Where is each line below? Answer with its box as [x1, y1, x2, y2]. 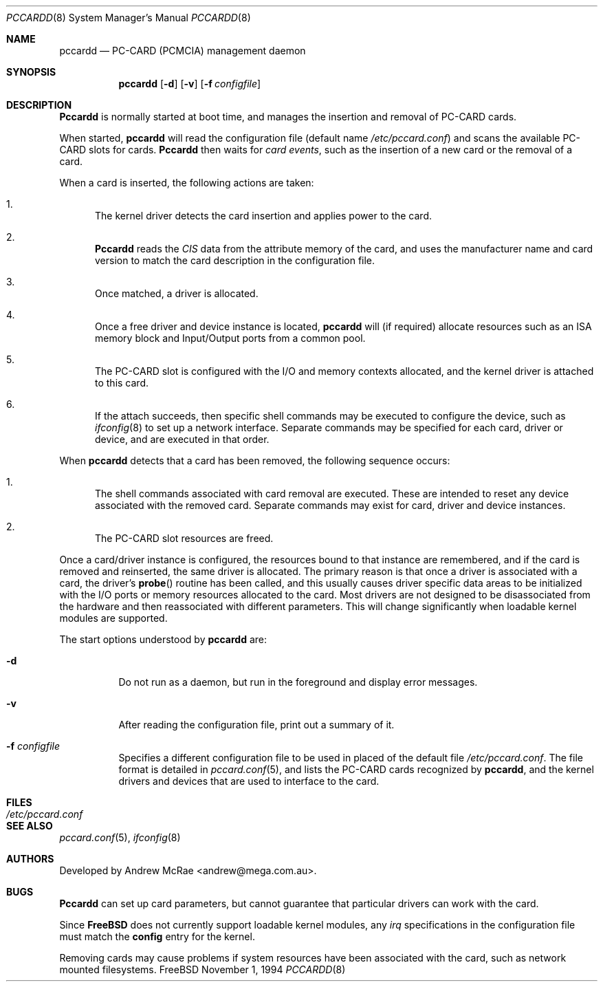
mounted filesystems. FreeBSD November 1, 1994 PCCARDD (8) [59, 964, 346, 975]
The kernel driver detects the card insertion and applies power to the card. [95, 210, 432, 221]
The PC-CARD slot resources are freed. [95, 532, 274, 544]
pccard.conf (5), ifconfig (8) [59, 832, 181, 843]
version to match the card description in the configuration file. [95, 254, 375, 266]
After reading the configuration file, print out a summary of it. [118, 719, 395, 730]
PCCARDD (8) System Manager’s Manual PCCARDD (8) [6, 12, 251, 23]
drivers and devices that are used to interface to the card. [118, 775, 380, 787]
